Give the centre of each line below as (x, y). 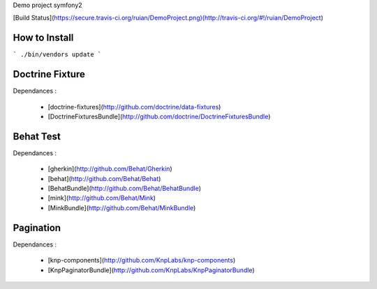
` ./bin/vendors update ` (57, 55)
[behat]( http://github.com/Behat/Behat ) (104, 178)
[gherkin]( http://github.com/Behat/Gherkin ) (110, 169)
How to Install (43, 38)
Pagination (37, 227)
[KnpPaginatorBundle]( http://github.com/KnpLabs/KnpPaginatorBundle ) (151, 270)
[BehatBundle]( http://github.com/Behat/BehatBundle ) (125, 189)
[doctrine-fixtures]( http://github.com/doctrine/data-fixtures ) (134, 107)
